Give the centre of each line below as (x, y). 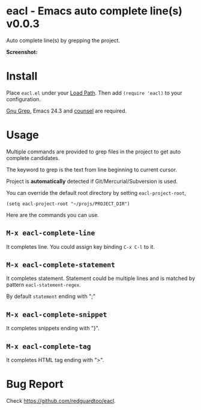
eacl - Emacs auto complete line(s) (94, 11)
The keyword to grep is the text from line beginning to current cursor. (91, 170)
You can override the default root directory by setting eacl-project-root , (96, 192)
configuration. (23, 99)
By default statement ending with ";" (51, 296)
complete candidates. (33, 158)
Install (22, 76)
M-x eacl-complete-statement (61, 265)
